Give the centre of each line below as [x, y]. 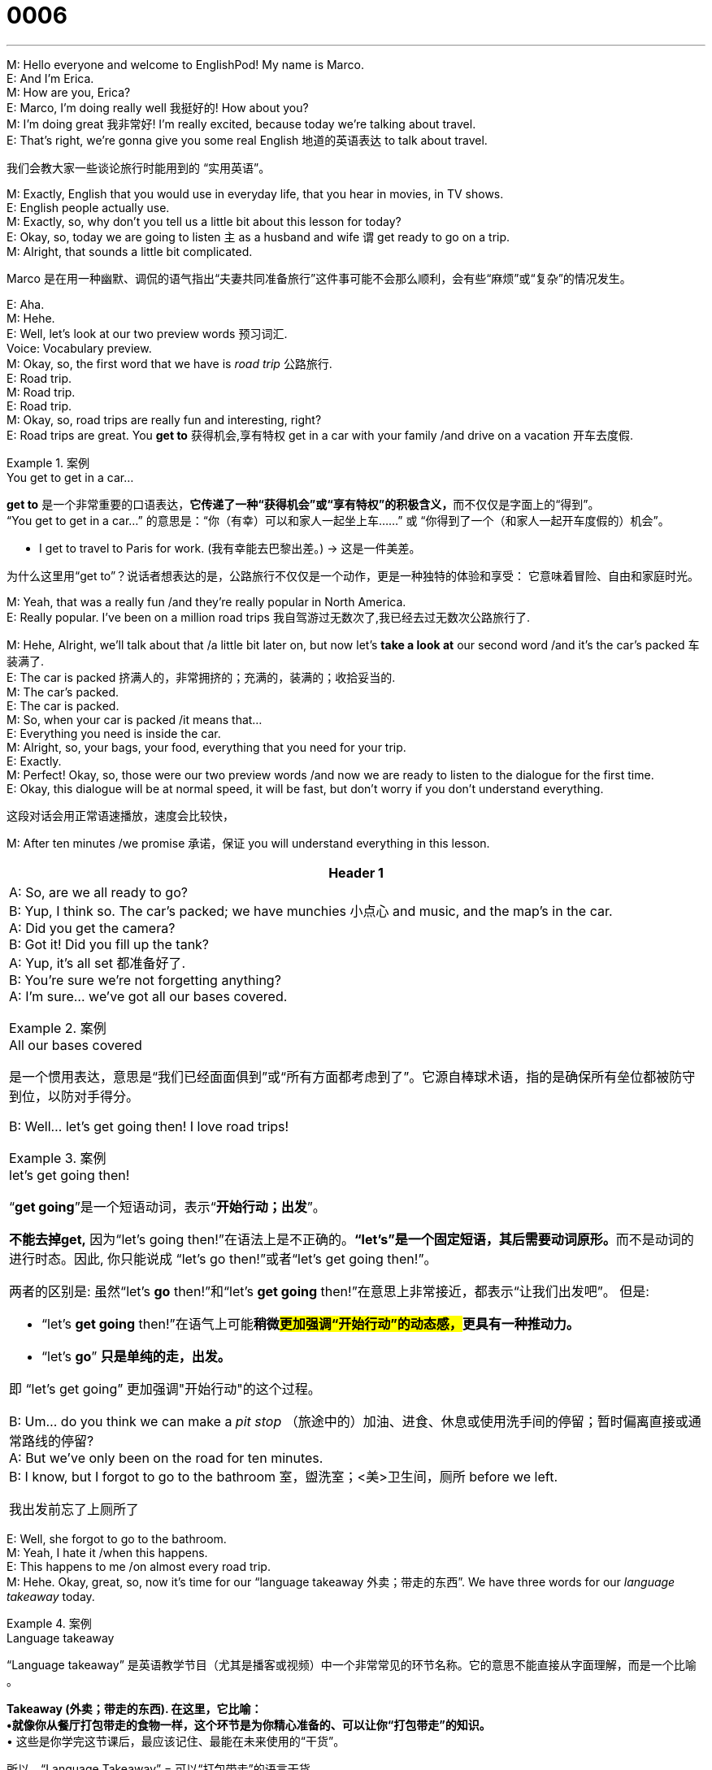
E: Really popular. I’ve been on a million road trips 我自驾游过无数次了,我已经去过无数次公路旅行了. [268, 617]
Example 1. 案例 [48, 462]
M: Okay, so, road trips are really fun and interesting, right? [164, 419]
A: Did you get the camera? [92, 928]
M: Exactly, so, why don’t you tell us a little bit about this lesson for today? [204, 221]
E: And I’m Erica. [50, 78]
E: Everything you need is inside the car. [114, 733]
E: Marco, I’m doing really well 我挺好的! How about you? [158, 107]
